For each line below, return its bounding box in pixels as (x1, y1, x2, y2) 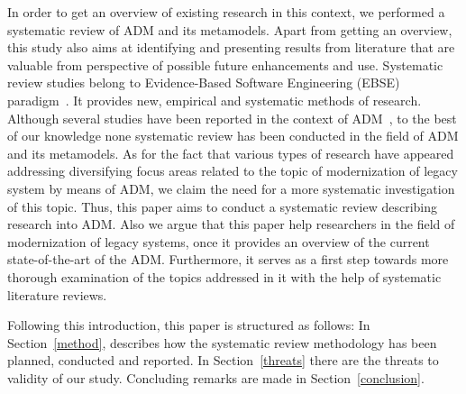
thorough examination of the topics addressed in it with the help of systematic (7, 267, 442, 286)
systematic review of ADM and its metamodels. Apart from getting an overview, (7, 20, 452, 39)
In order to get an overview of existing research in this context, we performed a (7, 3, 445, 21)
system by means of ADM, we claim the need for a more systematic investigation (7, 179, 455, 197)
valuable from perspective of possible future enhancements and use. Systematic (7, 55, 443, 74)
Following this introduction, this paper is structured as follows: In (7, 316, 370, 334)
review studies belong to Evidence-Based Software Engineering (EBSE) (7, 73, 400, 92)
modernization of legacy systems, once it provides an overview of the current (7, 232, 430, 251)
